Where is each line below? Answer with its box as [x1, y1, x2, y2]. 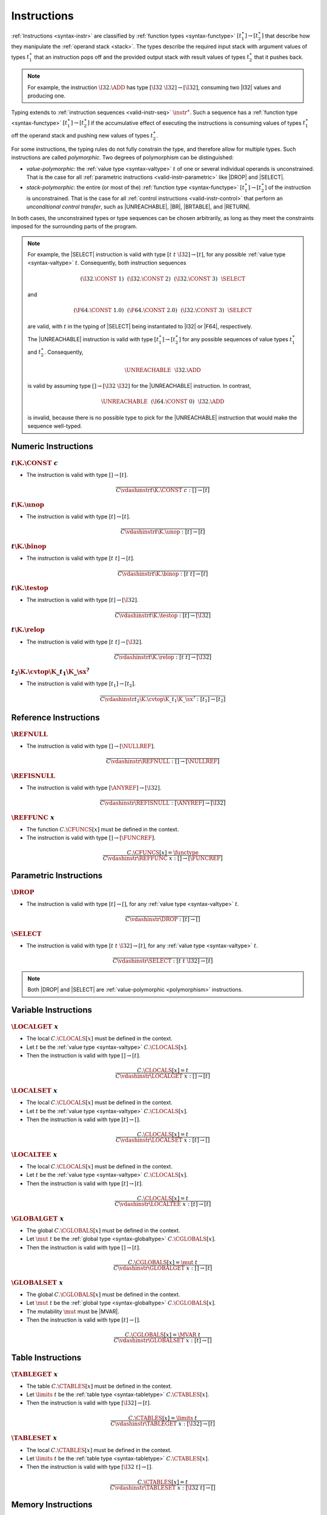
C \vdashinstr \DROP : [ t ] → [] [125, 916, 200, 923]
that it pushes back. [254, 53, 304, 61]
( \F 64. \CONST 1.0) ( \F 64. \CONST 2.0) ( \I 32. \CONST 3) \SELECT [73, 307, 253, 314]
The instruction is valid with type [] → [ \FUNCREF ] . [26, 834, 156, 842]
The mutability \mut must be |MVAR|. [26, 1308, 119, 1315]
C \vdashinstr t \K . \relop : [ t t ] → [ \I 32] [114, 653, 212, 661]
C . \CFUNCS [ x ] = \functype [127, 849, 199, 856]
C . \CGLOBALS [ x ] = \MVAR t [125, 1331, 201, 1339]
